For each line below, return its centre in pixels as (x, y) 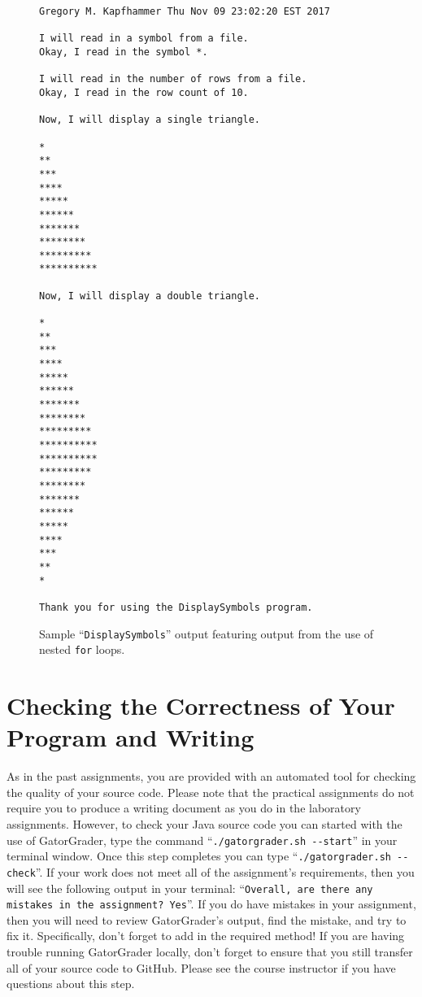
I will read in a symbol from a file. (144, 39)
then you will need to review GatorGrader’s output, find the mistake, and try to (207, 919)
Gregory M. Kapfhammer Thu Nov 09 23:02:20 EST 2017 (185, 11)
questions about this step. (71, 984)
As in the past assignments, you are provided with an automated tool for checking (211, 776)
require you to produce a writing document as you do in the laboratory (184, 808)
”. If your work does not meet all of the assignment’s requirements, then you (225, 871)
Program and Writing (131, 737)
